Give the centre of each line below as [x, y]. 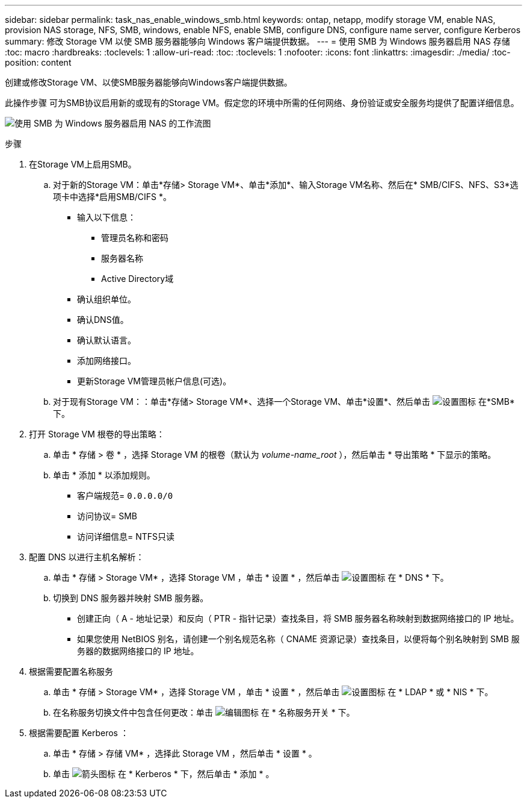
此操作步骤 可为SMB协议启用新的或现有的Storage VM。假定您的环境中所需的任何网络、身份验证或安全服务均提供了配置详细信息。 [262, 103]
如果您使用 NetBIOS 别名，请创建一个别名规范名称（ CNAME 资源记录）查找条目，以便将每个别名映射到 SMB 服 [298, 639]
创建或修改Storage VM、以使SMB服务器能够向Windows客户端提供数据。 [149, 82]
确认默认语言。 [106, 340]
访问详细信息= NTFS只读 [126, 536]
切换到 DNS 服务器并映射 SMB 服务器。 [131, 598]
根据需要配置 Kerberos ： [79, 733]
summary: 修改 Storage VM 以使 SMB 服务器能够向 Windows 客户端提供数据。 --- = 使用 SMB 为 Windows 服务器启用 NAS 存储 [257, 41]
